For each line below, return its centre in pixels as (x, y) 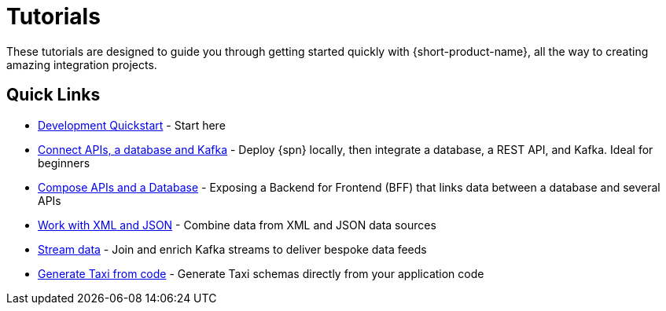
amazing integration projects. (82, 64)
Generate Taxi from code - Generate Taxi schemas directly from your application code (261, 273)
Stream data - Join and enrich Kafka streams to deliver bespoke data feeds (232, 249)
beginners (64, 163)
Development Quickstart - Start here (132, 125)
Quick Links (53, 95)
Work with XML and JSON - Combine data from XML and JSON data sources (237, 225)
